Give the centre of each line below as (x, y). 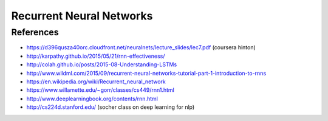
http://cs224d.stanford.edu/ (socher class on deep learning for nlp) (111, 107)
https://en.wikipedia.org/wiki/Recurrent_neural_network (96, 81)
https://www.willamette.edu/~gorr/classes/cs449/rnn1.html (100, 90)
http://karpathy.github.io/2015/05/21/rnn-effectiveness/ (96, 56)
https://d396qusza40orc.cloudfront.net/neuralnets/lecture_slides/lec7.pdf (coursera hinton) (141, 47)
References (35, 32)
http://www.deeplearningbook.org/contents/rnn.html (92, 99)
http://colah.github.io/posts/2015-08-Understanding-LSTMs (102, 64)
